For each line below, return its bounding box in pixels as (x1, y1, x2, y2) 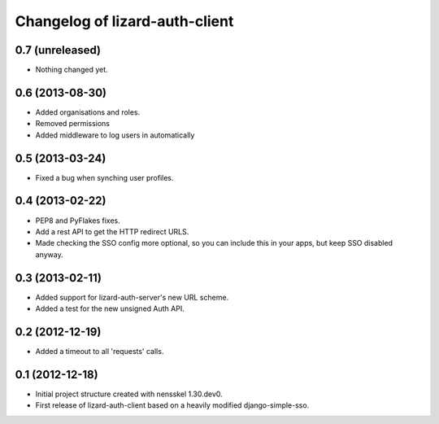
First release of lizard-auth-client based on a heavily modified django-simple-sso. (35, 400, 310, 410)
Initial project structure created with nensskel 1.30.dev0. (35, 389, 223, 399)
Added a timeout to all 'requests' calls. (35, 346, 164, 356)
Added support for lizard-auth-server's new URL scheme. (35, 292, 229, 302)
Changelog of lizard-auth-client (15, 12, 234, 30)
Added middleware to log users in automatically (35, 130, 195, 140)
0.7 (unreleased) (15, 43, 102, 57)
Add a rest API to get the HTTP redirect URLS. (35, 226, 189, 236)
